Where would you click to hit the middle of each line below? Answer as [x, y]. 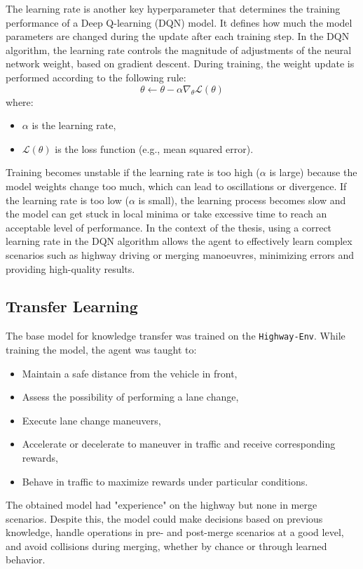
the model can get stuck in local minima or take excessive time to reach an [166, 214]
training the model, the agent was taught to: [101, 349]
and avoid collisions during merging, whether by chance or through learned [166, 545]
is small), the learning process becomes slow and [242, 200]
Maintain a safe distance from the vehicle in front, [130, 373]
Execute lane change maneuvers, [91, 420]
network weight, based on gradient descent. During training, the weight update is [180, 63]
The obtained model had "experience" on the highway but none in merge [162, 505]
